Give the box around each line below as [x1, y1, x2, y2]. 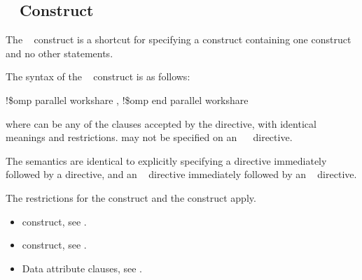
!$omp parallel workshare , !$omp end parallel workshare [6, 92, 249, 107]
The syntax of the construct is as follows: [6, 69, 190, 84]
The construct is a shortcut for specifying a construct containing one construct [6, 32, 351, 47]
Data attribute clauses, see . [22, 260, 142, 275]
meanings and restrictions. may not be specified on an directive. [6, 130, 293, 145]
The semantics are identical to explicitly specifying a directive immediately [6, 153, 327, 168]
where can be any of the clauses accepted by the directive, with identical [6, 116, 316, 131]
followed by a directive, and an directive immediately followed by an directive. [6, 167, 357, 182]
